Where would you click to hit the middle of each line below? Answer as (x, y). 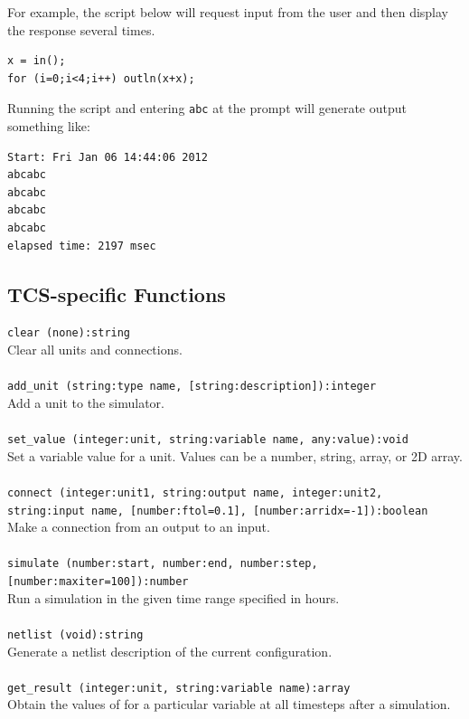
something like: (49, 126)
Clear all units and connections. (95, 350)
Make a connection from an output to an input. (139, 527)
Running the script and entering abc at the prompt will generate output (207, 108)
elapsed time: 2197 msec (82, 246)
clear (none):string (69, 333)
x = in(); (37, 61)
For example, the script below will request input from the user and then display (228, 12)
